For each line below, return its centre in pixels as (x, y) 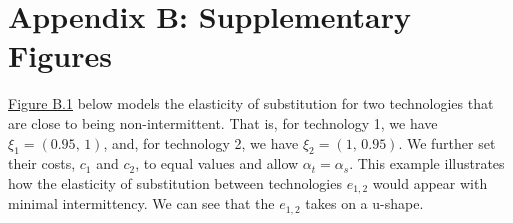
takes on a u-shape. (364, 203)
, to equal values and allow (217, 163)
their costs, (42, 163)
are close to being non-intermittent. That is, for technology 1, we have (223, 122)
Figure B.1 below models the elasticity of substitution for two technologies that (251, 103)
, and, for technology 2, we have (201, 142)
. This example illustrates (427, 163)
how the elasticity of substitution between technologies (175, 182)
